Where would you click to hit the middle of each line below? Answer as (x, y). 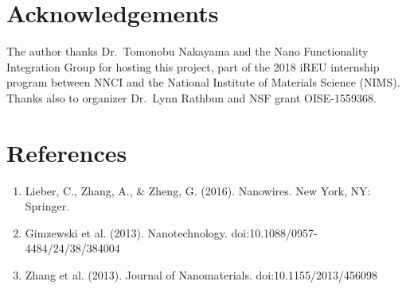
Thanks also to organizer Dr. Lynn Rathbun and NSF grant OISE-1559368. (191, 97)
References (67, 152)
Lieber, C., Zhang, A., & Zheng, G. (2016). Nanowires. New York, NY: (198, 190)
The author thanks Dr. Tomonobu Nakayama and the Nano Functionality (187, 51)
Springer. (47, 206)
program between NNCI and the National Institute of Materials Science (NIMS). (203, 82)
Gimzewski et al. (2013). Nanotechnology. (126, 232)
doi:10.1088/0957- (274, 232)
